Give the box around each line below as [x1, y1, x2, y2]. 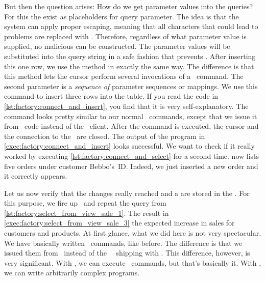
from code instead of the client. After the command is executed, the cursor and [4, 121, 259, 131]
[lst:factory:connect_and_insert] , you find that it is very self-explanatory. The [4, 100, 249, 111]
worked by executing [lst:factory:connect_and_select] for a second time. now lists [4, 150, 259, 161]
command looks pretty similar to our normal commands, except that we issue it [4, 110, 257, 121]
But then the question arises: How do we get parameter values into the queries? [4, 1, 253, 11]
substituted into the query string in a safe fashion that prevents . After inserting [4, 50, 256, 61]
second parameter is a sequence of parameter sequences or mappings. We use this [4, 80, 258, 91]
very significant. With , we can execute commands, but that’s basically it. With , [4, 257, 261, 268]
